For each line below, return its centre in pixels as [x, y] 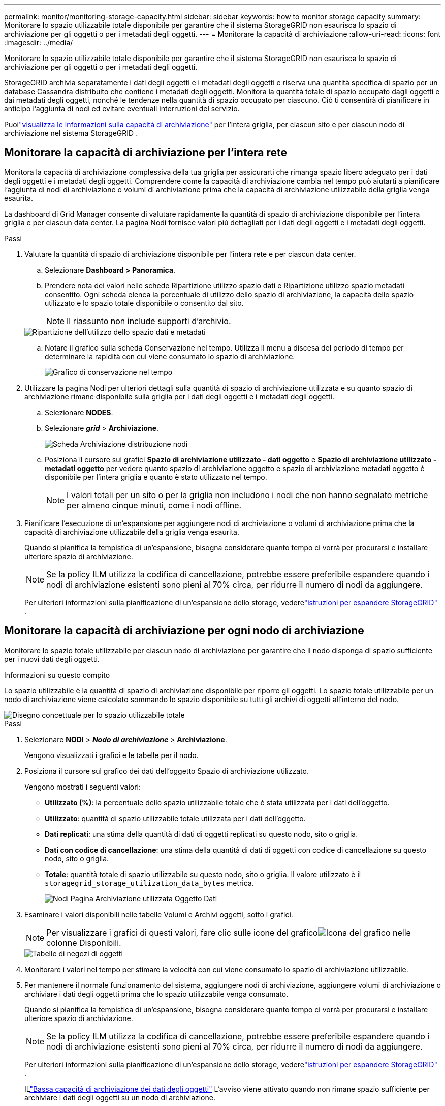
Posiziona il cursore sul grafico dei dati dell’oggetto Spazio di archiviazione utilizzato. [167, 771]
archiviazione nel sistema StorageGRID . [71, 133]
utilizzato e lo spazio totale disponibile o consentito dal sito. [144, 303]
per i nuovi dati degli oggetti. [52, 659]
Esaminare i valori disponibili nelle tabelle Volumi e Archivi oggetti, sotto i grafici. [159, 914]
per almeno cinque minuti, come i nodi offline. [154, 505]
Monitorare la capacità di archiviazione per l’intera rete [146, 153]
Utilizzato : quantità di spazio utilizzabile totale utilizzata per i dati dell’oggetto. [175, 818]
